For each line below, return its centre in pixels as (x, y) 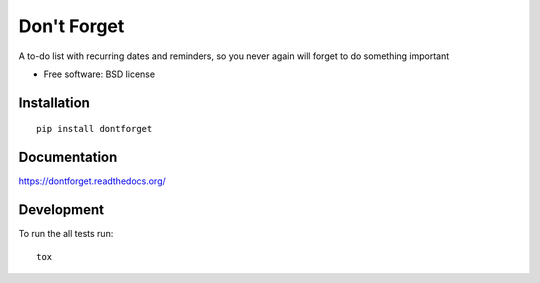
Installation (54, 102)
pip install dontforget (94, 129)
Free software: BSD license (99, 74)
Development (61, 210)
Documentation (68, 157)
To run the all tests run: (66, 234)
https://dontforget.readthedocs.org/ (92, 181)
